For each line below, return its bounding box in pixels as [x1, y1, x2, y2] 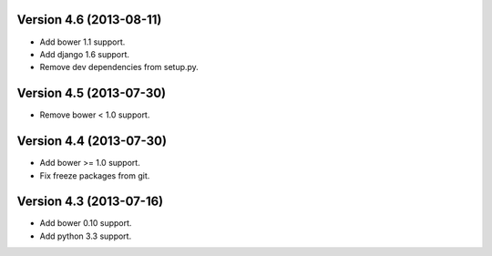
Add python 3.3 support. [39, 230, 132, 241]
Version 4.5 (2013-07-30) [16, 86, 167, 101]
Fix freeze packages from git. [39, 169, 150, 181]
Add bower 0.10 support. [39, 218, 132, 229]
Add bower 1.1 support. [39, 36, 126, 47]
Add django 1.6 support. [39, 48, 130, 59]
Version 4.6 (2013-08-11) [16, 12, 162, 27]
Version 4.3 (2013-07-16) [16, 194, 164, 210]
